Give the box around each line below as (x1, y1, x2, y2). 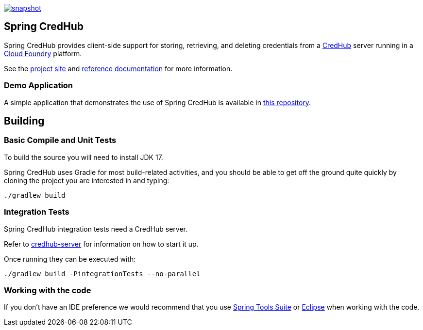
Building (4, 115, 45, 127)
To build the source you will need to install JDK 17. (4, 153, 163, 161)
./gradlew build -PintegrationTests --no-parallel (4, 269, 201, 278)
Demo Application (4, 80, 73, 91)
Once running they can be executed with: (4, 254, 136, 263)
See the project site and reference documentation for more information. (4, 64, 233, 73)
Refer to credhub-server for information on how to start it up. (4, 239, 199, 248)
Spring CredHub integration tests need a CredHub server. (4, 224, 187, 233)
